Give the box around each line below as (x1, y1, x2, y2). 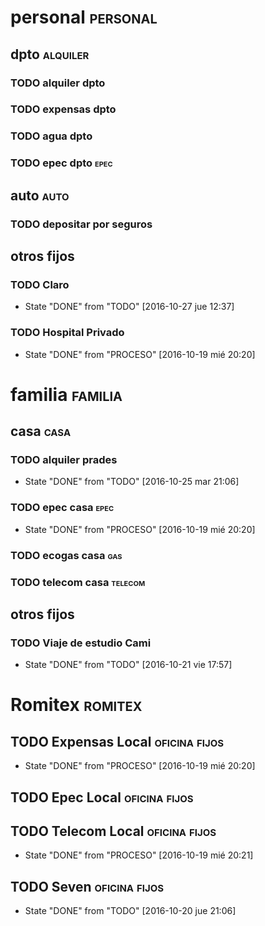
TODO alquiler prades (10, 453, 118, 467)
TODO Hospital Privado (10, 326, 125, 340)
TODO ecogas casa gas (10, 548, 123, 562)
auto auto (10, 187, 70, 204)
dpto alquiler (10, 46, 90, 63)
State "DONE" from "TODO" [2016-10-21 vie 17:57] (24, 659, 233, 671)
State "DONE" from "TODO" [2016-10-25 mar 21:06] (24, 476, 240, 488)
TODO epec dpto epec (10, 156, 113, 170)
